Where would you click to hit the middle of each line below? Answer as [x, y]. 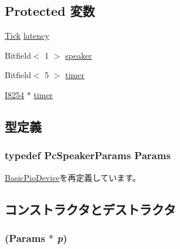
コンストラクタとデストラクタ [90, 209]
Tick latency [27, 36]
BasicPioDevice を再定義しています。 [73, 177]
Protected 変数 [50, 11]
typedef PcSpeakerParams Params [88, 155]
